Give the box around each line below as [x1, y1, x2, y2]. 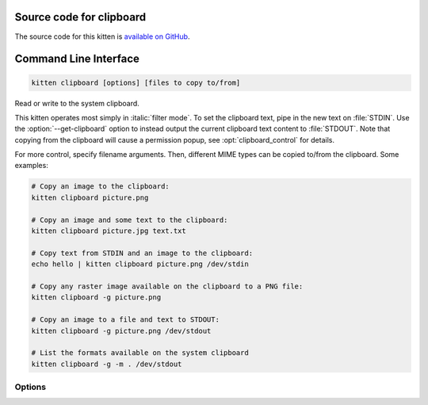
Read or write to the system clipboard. [14, 98, 140, 108]
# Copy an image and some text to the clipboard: [31, 215, 228, 224]
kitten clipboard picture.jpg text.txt [31, 227, 186, 235]
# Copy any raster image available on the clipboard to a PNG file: [31, 281, 304, 291]
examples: [14, 161, 49, 170]
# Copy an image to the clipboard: [31, 182, 170, 191]
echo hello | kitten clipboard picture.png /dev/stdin [31, 260, 249, 269]
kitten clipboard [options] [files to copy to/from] [31, 78, 241, 87]
